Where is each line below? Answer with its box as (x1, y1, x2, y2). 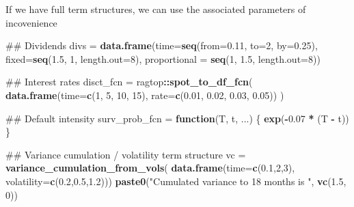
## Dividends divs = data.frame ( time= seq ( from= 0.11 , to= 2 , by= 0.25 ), (5, 38, 318, 53)
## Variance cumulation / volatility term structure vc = (5, 147, 246, 161)
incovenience (5, 15, 57, 29)
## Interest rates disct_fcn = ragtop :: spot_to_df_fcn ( (5, 74, 253, 89)
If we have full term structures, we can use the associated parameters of (5, 2, 306, 16)
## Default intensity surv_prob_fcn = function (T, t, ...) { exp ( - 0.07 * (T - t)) (5, 111, 349, 125)
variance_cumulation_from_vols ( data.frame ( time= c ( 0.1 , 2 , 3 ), (5, 161, 295, 175)
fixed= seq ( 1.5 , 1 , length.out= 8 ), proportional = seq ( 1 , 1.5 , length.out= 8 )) (5, 51, 321, 66)
